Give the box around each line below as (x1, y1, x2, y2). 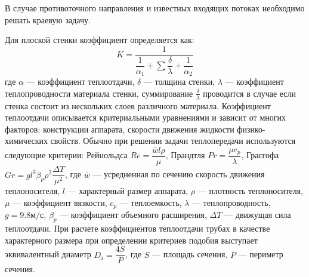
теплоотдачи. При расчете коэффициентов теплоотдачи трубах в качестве (5, 221, 270, 234)
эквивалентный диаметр (5, 248, 91, 260)
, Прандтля (165, 149, 205, 161)
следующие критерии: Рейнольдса (5, 149, 128, 161)
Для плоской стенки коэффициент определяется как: (5, 33, 194, 46)
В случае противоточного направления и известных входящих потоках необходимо (5, 2, 305, 14)
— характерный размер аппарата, (67, 184, 189, 197)
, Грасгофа (241, 149, 279, 161)
